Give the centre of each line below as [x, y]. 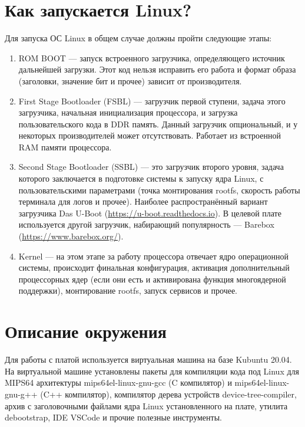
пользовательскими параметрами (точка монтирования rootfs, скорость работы [159, 190]
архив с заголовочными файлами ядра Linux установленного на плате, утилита [146, 405]
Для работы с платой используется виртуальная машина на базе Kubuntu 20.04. [148, 359]
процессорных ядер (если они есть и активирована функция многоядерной [152, 279]
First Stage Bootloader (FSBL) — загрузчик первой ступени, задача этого [152, 101]
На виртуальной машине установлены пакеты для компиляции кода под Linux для [152, 371]
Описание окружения [86, 331]
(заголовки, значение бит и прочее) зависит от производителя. [130, 81]
